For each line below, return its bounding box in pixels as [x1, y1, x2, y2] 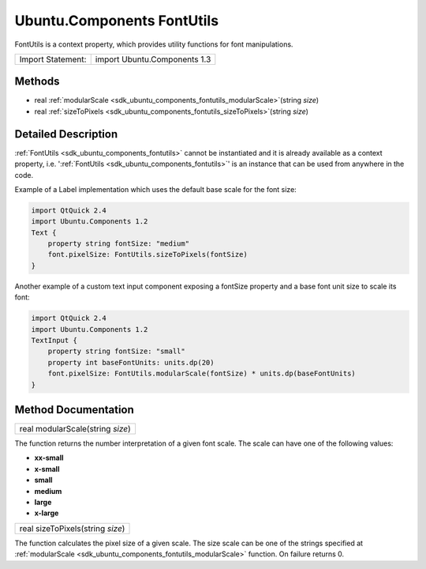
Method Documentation [14, 403, 134, 416]
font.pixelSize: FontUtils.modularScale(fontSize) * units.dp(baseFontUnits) [47, 369, 357, 379]
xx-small [34, 453, 64, 462]
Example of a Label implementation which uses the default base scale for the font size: [14, 184, 297, 194]
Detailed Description [14, 127, 118, 141]
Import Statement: [19, 54, 87, 65]
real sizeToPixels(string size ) [19, 522, 125, 533]
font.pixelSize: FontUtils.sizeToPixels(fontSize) [47, 250, 248, 259]
